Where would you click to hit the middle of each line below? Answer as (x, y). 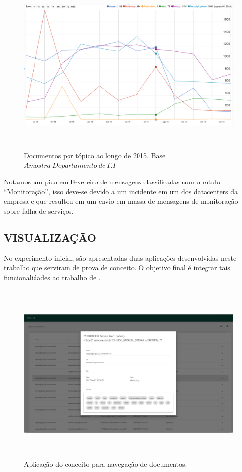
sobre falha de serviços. (39, 210)
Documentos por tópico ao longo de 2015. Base (95, 155)
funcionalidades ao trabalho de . (52, 277)
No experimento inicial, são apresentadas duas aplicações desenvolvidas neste (120, 258)
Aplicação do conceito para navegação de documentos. (105, 464)
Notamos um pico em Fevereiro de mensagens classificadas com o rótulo (112, 181)
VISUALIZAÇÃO (50, 237)
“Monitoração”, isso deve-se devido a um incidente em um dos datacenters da (121, 191)
